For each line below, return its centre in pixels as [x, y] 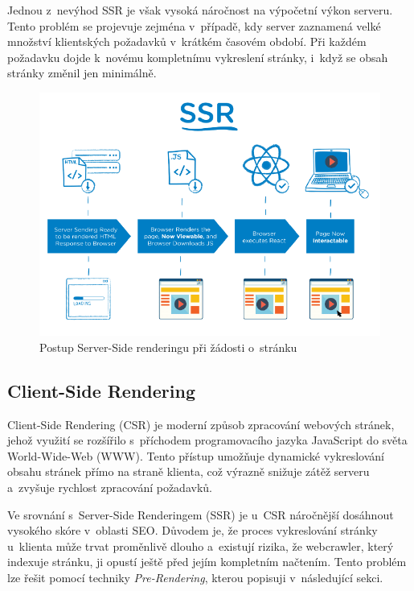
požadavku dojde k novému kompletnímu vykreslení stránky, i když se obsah [198, 57]
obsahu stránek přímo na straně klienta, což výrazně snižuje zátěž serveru [189, 471]
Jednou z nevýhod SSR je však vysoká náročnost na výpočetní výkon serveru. [200, 10]
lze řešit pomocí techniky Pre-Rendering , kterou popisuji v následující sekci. [195, 577]
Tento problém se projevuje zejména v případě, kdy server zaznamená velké [194, 25]
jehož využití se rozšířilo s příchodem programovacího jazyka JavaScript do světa [207, 440]
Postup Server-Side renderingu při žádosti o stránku [168, 347]
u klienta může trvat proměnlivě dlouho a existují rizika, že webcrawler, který [201, 546]
